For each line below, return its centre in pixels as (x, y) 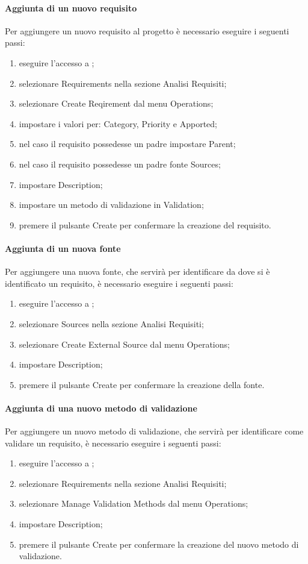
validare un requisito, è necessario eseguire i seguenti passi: (113, 443)
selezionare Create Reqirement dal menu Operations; (116, 103)
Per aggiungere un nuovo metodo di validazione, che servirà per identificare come (154, 431)
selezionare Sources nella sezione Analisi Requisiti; (111, 323)
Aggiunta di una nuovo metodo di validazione (101, 408)
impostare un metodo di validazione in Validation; (111, 205)
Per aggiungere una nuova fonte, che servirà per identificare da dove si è (137, 271)
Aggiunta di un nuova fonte (63, 248)
